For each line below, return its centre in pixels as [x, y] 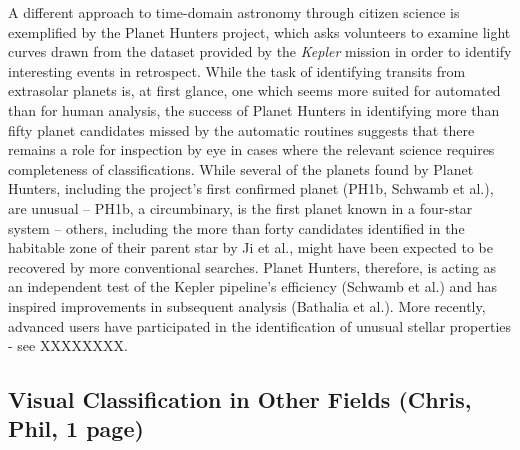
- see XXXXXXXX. [68, 345]
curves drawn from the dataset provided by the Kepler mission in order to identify [260, 51]
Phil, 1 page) [76, 428]
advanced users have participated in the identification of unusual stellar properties [260, 325]
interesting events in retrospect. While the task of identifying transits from [237, 70]
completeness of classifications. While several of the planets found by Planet [241, 168]
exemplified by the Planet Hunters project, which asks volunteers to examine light [259, 31]
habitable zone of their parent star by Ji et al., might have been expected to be [250, 247]
